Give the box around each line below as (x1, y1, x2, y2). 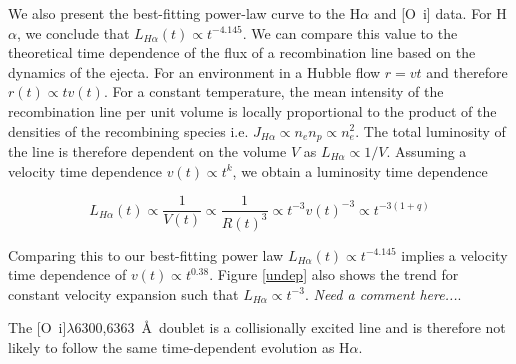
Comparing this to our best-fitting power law (8, 244, 284, 265)
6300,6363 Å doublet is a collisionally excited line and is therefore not (74, 317, 506, 338)
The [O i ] (8, 317, 67, 338)
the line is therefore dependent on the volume (8, 141, 287, 162)
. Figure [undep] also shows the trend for (209, 264, 459, 285)
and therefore (426, 61, 508, 82)
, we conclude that (16, 22, 130, 43)
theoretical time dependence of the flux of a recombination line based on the (8, 42, 476, 63)
